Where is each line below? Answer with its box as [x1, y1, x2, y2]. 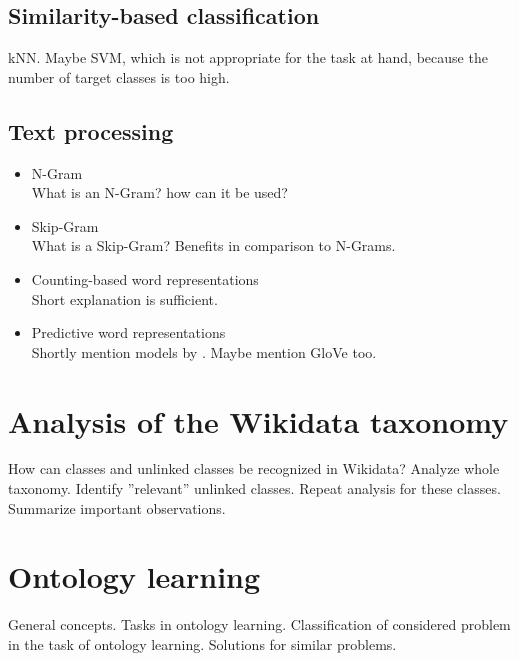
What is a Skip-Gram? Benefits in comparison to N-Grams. [31, 235, 396, 256]
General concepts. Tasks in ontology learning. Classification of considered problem [8, 614, 511, 635]
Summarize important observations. [8, 497, 226, 518]
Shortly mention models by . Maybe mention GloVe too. [31, 341, 377, 362]
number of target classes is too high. [8, 66, 230, 87]
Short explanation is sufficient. [31, 288, 218, 309]
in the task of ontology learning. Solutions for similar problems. [8, 633, 397, 654]
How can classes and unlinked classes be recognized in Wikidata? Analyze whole [8, 458, 500, 479]
